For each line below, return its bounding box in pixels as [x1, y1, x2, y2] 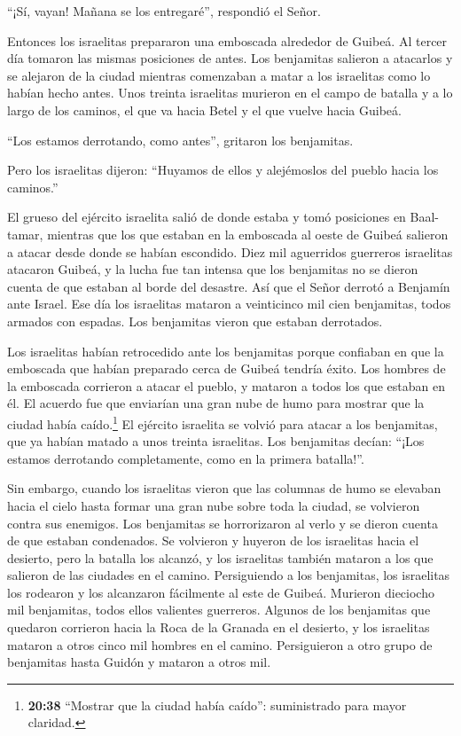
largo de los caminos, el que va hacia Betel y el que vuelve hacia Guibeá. [7, 100, 402, 119]
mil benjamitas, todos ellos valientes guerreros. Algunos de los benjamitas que [7, 600, 431, 619]
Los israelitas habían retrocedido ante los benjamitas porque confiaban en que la [7, 341, 444, 360]
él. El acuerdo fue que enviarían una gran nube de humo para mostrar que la [7, 394, 425, 412]
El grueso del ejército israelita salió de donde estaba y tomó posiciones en [7, 207, 406, 226]
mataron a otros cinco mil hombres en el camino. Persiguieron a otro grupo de [7, 635, 433, 654]
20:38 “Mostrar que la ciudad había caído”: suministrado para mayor [27, 695, 407, 714]
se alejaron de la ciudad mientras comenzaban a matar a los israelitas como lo [7, 66, 431, 84]
